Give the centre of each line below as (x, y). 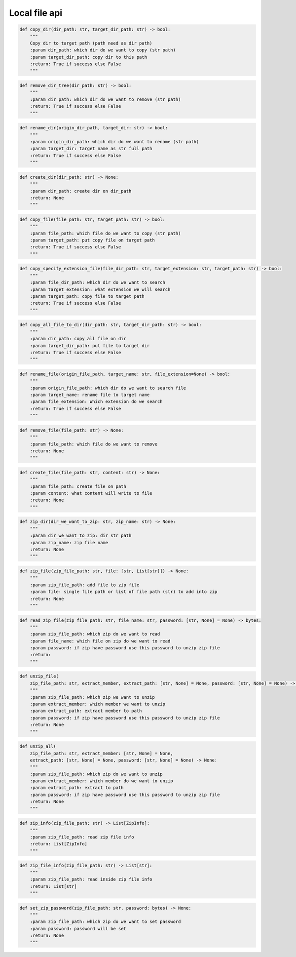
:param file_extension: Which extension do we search (96, 402)
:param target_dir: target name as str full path (91, 149)
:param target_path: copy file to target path (87, 296)
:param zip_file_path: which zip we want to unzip (92, 697)
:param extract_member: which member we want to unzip (97, 704)
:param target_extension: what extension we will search (100, 289)
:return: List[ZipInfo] (58, 844)
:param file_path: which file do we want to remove (94, 444)
